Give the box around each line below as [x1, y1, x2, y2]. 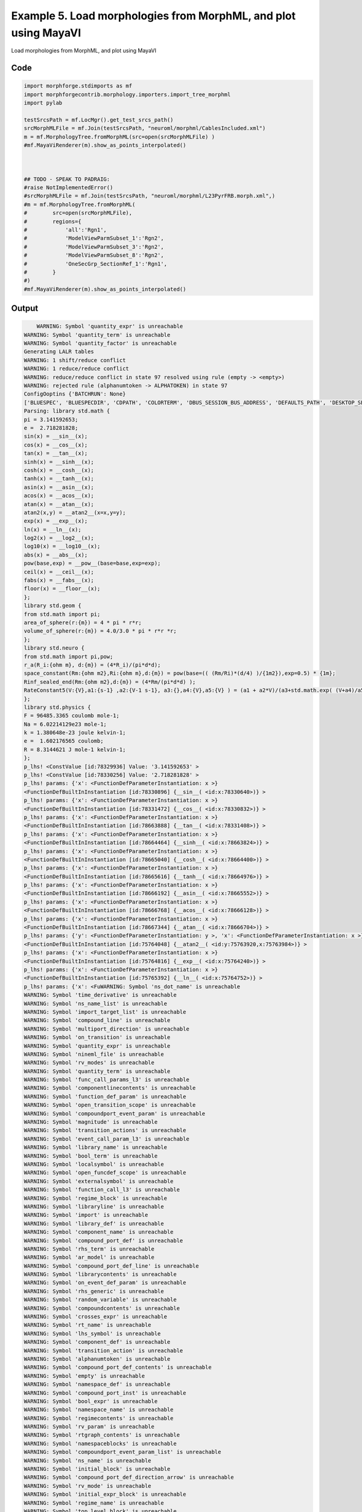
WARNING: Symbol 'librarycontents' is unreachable [24, 1271, 177, 1278]
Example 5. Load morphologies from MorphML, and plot [11, 9, 296, 22]
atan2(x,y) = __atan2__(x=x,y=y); [24, 509, 126, 516]
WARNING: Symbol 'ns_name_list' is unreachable [24, 1000, 167, 1007]
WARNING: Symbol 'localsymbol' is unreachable [24, 1161, 164, 1167]
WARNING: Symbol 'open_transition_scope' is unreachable [24, 1101, 196, 1109]
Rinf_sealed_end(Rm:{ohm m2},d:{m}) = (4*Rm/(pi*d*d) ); [24, 678, 196, 685]
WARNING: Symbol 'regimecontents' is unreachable [24, 1415, 174, 1421]
